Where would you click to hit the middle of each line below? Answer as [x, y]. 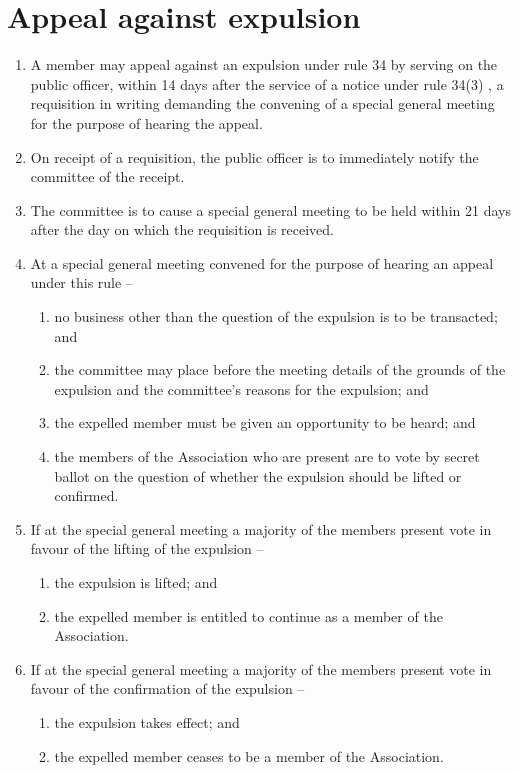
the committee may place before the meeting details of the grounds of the [280, 369]
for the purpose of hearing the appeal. [146, 122]
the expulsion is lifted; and [136, 582]
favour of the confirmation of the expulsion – [167, 688]
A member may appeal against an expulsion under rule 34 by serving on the [264, 64]
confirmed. [86, 495]
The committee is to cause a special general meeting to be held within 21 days [270, 209]
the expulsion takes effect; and [147, 721]
